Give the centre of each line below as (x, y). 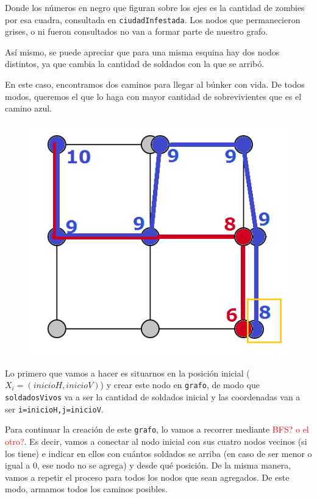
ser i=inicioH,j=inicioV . (54, 409)
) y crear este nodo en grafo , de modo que (180, 385)
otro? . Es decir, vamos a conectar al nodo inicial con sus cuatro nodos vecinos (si (156, 441)
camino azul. (28, 108)
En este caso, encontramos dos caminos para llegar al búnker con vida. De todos (155, 84)
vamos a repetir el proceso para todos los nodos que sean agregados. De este (147, 477)
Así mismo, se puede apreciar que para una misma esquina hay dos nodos (142, 51)
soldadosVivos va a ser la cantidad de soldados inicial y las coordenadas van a (153, 396)
